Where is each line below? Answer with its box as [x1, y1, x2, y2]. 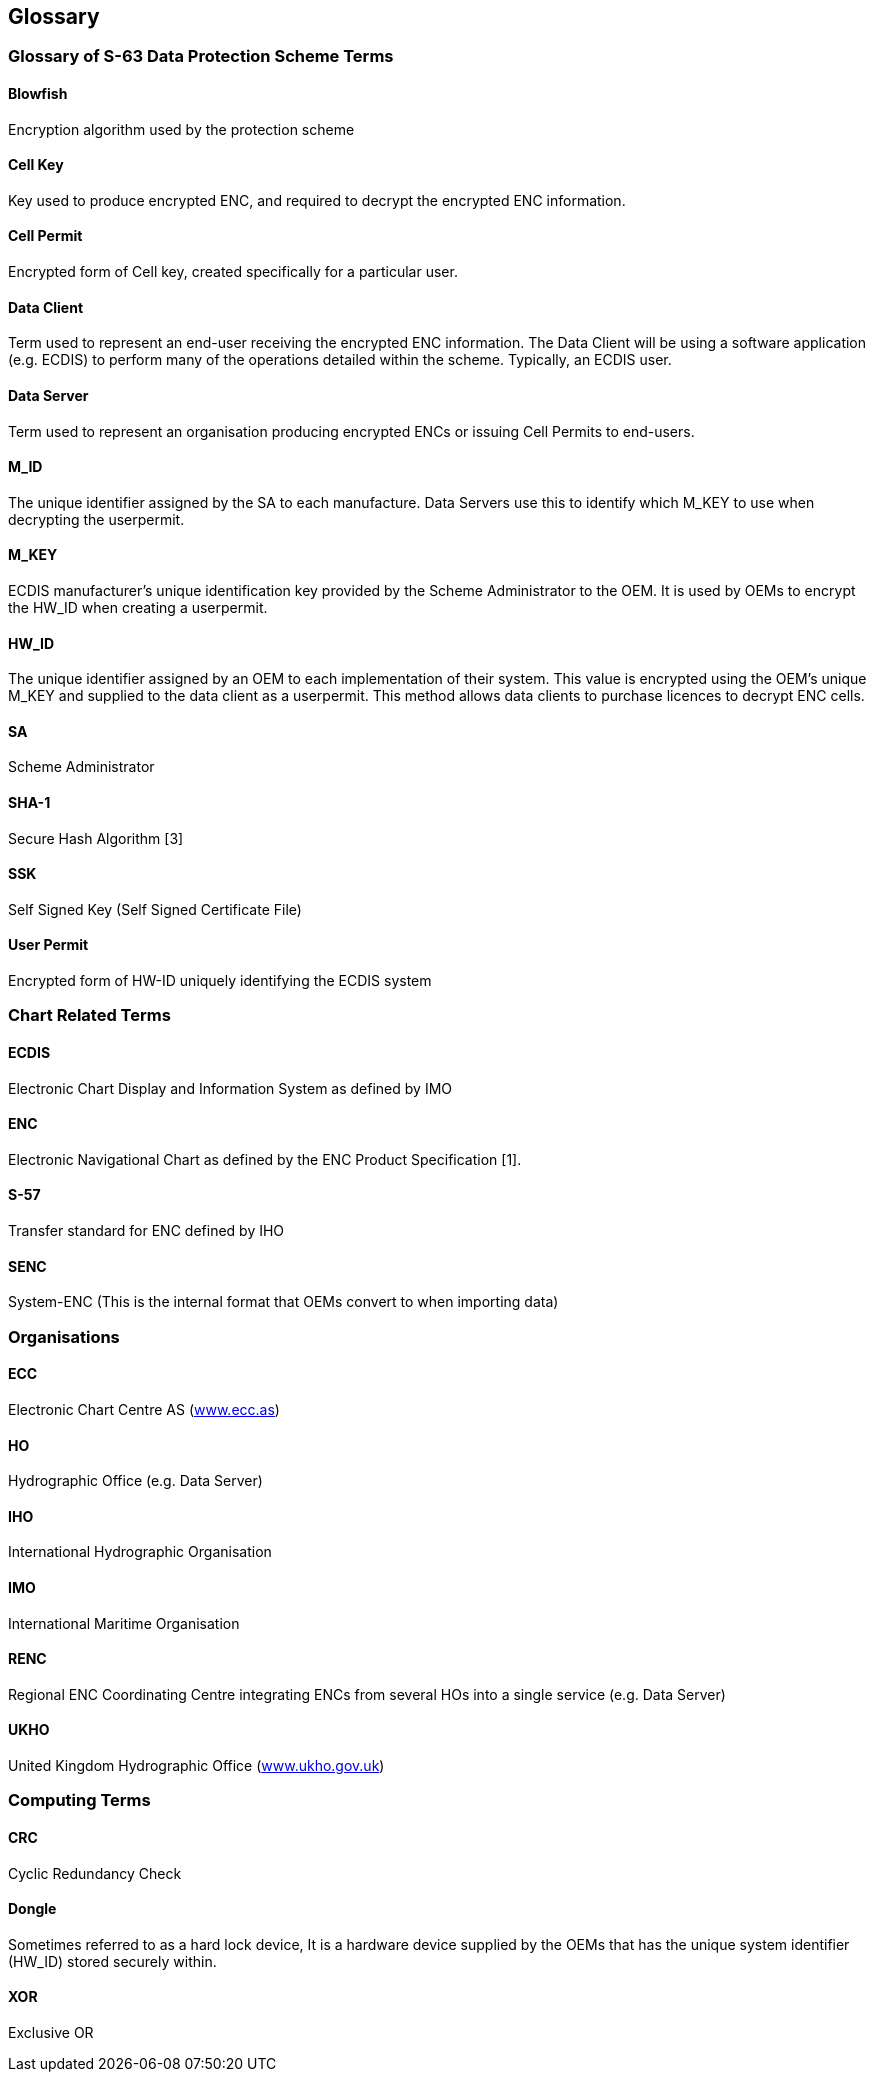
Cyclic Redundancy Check [8, 1864, 182, 1882]
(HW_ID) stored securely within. [8, 1952, 217, 1970]
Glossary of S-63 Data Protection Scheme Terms [8, 46, 394, 67]
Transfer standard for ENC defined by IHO [8, 1222, 285, 1240]
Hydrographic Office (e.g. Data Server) [8, 1472, 263, 1490]
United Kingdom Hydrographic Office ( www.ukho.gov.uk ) [8, 1756, 385, 1774]
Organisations [8, 1326, 120, 1347]
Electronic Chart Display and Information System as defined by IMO [8, 1079, 452, 1097]
